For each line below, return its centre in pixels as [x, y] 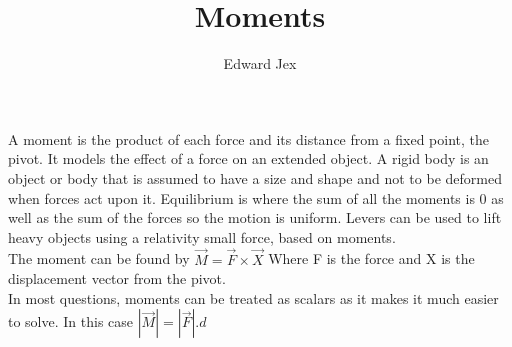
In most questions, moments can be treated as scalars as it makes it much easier [253, 297]
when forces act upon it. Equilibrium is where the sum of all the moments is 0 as [256, 197]
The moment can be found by [99, 258]
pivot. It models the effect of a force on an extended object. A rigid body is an [248, 158]
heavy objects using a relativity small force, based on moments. [202, 236]
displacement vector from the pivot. [117, 278]
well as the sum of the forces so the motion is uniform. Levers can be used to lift [255, 217]
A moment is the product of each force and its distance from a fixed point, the [248, 138]
